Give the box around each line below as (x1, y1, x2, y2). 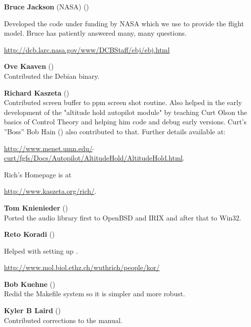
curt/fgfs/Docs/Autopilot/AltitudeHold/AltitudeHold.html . (4, 153, 185, 163)
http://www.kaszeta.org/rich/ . (4, 186, 97, 196)
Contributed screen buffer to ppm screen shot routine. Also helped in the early (4, 97, 242, 108)
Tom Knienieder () (4, 202, 68, 213)
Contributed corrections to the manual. (4, 315, 123, 325)
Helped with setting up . (4, 245, 78, 256)
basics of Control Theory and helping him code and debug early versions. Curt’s (4, 116, 247, 127)
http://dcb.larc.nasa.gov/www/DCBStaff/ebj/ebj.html (4, 44, 170, 54)
